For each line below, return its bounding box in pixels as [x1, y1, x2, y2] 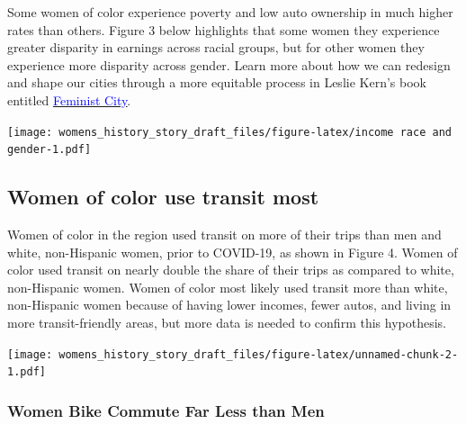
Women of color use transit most [7, 183, 319, 211]
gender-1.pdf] [7, 143, 92, 157]
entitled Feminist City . [7, 90, 131, 109]
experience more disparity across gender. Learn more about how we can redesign [7, 55, 451, 74]
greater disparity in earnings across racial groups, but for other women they [7, 38, 425, 57]
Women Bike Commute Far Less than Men [7, 399, 325, 421]
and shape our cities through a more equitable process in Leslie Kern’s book [7, 73, 426, 92]
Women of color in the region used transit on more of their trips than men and [7, 225, 442, 244]
